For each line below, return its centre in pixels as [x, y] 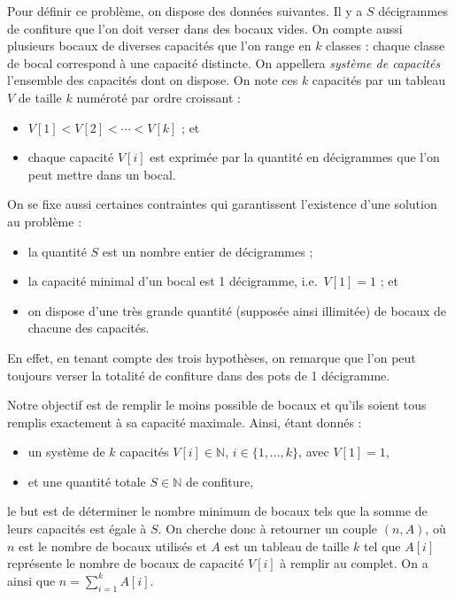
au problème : [45, 221]
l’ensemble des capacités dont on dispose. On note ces [153, 80]
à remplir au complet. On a [354, 563]
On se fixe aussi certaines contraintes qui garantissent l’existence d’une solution [222, 204]
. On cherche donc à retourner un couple [268, 529]
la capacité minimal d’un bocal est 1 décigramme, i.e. [173, 281]
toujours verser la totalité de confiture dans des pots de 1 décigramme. [199, 375]
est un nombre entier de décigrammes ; [208, 251]
